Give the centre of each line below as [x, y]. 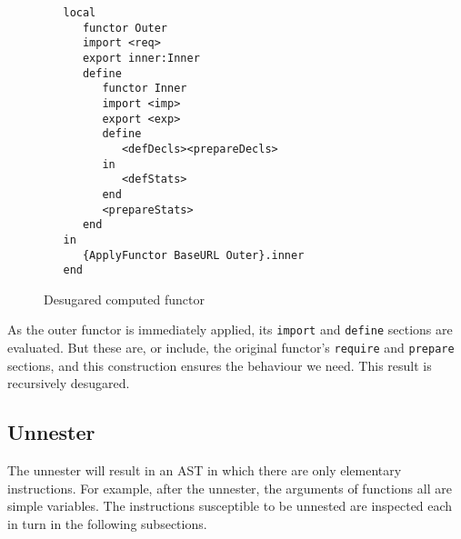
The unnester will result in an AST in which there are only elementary [205, 470]
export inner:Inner [141, 58]
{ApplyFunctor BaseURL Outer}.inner [193, 255]
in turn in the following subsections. [107, 523]
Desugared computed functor [124, 299]
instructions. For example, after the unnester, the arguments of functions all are [230, 488]
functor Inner [145, 89]
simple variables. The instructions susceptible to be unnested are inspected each [230, 506]
